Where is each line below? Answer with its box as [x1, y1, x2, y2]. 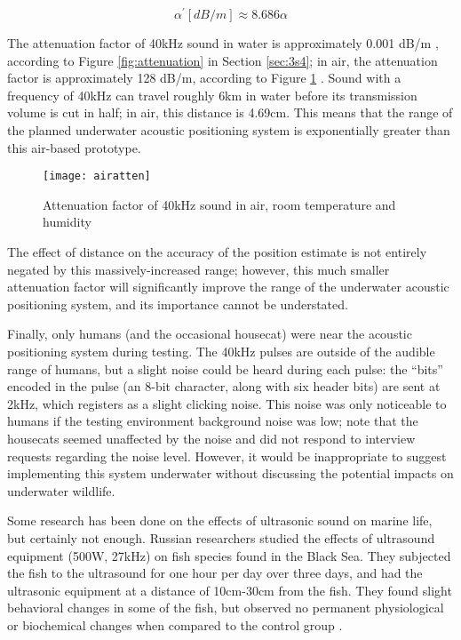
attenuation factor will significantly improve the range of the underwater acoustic [7, 277, 449, 296]
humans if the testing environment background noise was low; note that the [7, 412, 418, 430]
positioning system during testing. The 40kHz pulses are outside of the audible [7, 342, 435, 361]
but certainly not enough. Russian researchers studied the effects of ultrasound [7, 528, 435, 547]
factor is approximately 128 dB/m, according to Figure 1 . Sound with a [7, 68, 401, 87]
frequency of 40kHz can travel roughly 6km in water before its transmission [7, 85, 417, 104]
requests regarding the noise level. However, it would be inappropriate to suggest [7, 446, 447, 465]
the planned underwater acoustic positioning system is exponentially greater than [7, 121, 450, 140]
